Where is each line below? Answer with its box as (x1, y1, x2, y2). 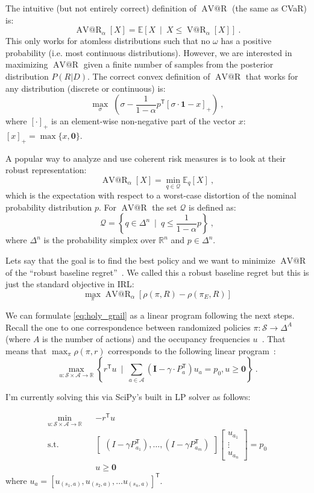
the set (152, 200, 177, 213)
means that (5, 344, 47, 357)
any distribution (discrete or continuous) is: (5, 81, 166, 94)
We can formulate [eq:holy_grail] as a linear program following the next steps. (5, 308, 295, 321)
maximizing (5, 58, 48, 71)
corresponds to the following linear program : (108, 344, 276, 357)
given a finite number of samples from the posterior (83, 58, 274, 71)
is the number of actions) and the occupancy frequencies (42, 332, 250, 345)
